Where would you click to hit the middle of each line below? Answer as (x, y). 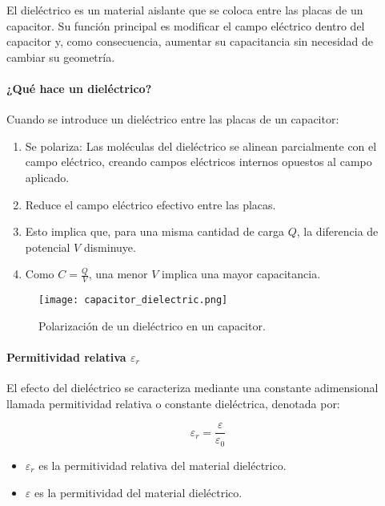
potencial (48, 247)
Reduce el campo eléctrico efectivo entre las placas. (150, 204)
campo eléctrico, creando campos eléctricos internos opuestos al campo (199, 162)
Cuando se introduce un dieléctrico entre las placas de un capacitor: (173, 119)
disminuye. (110, 247)
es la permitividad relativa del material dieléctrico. (162, 465)
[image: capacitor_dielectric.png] (133, 300)
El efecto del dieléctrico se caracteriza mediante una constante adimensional (192, 388)
